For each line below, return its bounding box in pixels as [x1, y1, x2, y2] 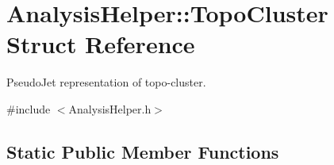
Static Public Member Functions [6, 139, 279, 163]
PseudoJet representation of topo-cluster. [6, 74, 206, 90]
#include [6, 100, 51, 117]
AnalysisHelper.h [68, 100, 152, 117]
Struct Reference [6, 28, 195, 60]
